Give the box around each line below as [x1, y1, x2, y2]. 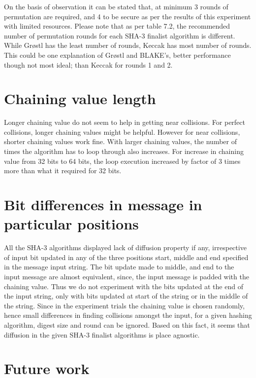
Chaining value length [4, 88, 156, 109]
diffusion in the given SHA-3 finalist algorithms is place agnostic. [4, 329, 200, 340]
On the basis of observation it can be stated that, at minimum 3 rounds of [4, 1, 228, 11]
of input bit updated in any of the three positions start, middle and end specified [4, 252, 249, 262]
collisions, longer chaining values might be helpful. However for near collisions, [4, 126, 240, 137]
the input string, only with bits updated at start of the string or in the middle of [4, 291, 248, 301]
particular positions [4, 214, 139, 234]
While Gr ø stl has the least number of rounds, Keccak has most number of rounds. [4, 40, 252, 50]
